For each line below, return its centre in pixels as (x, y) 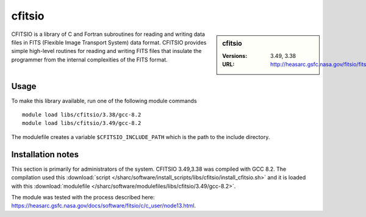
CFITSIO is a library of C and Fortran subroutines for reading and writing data (108, 34)
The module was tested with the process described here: (83, 197)
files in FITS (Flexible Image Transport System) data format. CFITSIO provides (109, 42)
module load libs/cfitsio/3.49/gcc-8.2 (82, 123)
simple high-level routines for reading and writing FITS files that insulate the (106, 51)
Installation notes (45, 155)
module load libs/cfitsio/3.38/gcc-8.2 (82, 115)
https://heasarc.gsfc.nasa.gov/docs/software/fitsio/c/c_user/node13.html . (104, 206)
